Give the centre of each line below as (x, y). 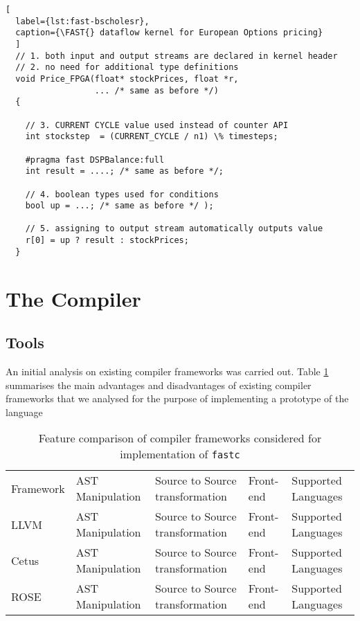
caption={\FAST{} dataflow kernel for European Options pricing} (169, 33)
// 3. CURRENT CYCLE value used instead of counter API (157, 125)
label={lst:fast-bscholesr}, (82, 21)
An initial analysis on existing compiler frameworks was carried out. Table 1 (167, 371)
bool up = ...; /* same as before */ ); (119, 206)
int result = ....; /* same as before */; (124, 171)
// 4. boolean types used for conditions (122, 194)
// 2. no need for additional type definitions (127, 67)
